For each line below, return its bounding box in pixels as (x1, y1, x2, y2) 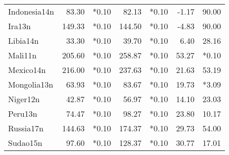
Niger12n (8, 93, 40, 105)
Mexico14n (8, 64, 46, 75)
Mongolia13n (8, 79, 53, 90)
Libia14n (8, 35, 39, 46)
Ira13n (8, 20, 31, 32)
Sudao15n (8, 137, 42, 148)
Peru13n (8, 108, 37, 119)
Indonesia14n (8, 6, 54, 17)
